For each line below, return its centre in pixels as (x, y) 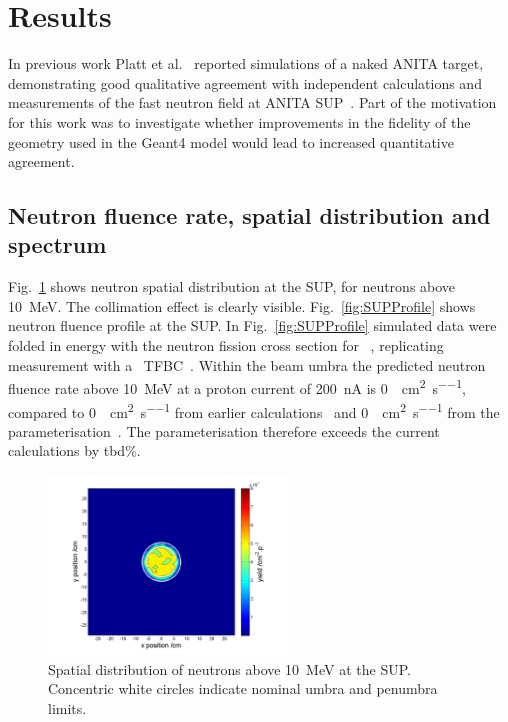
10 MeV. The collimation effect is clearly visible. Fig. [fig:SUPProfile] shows (242, 305)
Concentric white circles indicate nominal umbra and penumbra (243, 688)
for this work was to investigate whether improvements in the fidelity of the (239, 121)
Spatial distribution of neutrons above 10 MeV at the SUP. (229, 668)
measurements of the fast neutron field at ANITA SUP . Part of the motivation (252, 102)
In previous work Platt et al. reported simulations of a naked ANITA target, (246, 63)
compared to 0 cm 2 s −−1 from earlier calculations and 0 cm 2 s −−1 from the (254, 410)
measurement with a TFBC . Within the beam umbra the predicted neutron (247, 364)
